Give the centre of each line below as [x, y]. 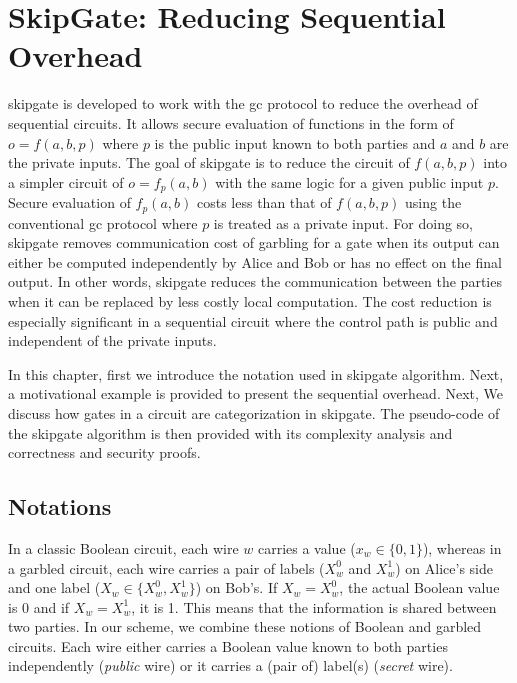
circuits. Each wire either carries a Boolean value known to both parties [228, 645]
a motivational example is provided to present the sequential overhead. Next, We [255, 393]
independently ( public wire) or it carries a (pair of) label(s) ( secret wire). [230, 665]
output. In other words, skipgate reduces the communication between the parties [255, 281]
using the [433, 202]
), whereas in [462, 547]
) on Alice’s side [444, 567]
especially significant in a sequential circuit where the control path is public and [253, 320]
